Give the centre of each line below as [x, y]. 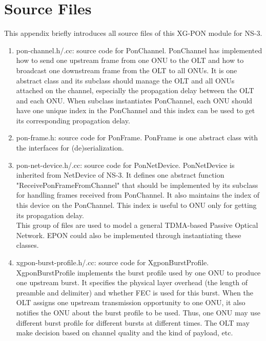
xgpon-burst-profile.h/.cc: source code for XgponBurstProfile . [112, 262]
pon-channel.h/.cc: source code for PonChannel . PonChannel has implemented [139, 50]
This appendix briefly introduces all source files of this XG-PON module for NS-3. [133, 33]
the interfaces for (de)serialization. [70, 148]
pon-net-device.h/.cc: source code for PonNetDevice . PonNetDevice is [125, 165]
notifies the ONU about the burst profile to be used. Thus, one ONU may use [138, 312]
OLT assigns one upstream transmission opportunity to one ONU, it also [131, 302]
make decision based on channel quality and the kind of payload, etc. [125, 333]
